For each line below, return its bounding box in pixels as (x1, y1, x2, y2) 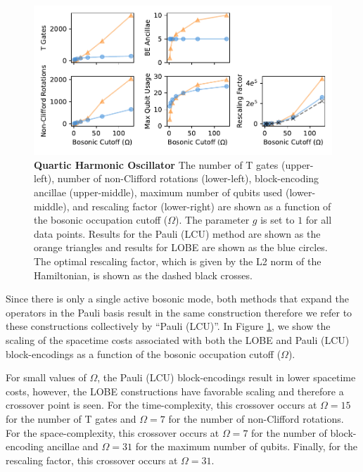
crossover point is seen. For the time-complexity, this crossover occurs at (6, 397, 317, 412)
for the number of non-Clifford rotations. (168, 411, 344, 426)
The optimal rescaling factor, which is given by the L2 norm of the (34, 253, 321, 268)
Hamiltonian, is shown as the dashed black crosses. (34, 267, 253, 282)
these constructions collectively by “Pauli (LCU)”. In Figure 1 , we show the (6, 319, 331, 333)
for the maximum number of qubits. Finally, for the (135, 439, 358, 454)
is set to (260, 212, 295, 227)
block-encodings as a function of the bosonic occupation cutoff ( (6, 346, 281, 361)
